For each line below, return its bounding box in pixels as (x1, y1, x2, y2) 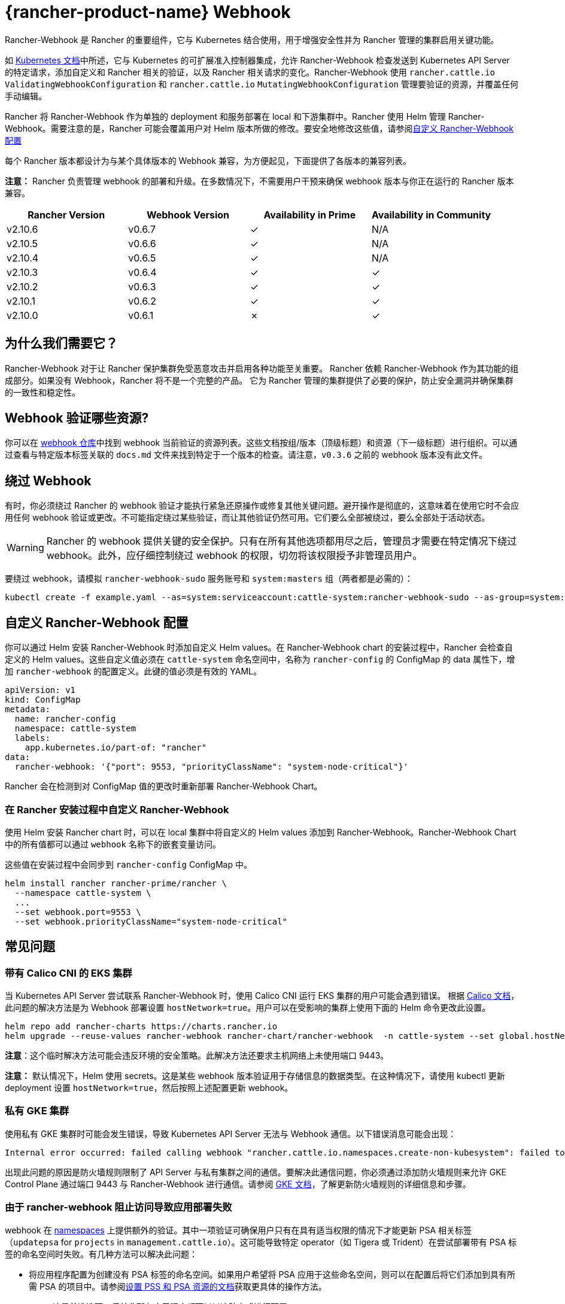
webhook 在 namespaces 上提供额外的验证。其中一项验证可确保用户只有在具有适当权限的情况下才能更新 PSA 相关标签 (5, 1224, 472, 1235)
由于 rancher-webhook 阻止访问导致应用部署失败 (5, 1201, 232, 1214)
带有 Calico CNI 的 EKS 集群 (5, 966, 132, 979)
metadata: (5, 704, 50, 715)
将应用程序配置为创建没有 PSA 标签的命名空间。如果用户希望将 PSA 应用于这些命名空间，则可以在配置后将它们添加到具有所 (29, 1269, 515, 1279)
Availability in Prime (263, 208, 356, 221)
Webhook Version (146, 208, 230, 221)
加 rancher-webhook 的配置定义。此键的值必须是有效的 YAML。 (5, 666, 262, 677)
